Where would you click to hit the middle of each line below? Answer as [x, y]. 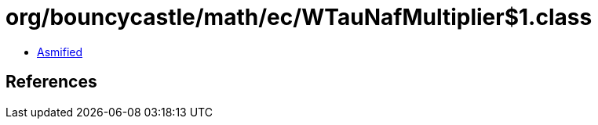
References [51, 82]
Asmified [60, 52]
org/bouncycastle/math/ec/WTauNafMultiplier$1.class [299, 17]
